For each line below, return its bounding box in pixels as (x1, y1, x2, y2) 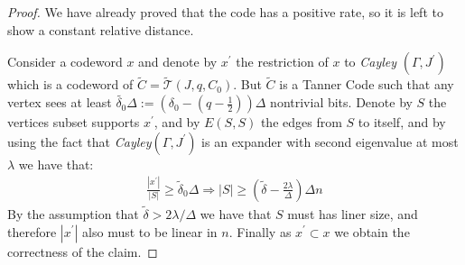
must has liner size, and (287, 204, 418, 223)
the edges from (260, 113, 342, 132)
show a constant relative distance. (7, 20, 194, 39)
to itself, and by (358, 113, 446, 132)
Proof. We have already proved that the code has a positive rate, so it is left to (7, 3, 443, 21)
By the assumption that (7, 204, 139, 223)
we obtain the (334, 222, 410, 241)
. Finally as (228, 222, 292, 241)
